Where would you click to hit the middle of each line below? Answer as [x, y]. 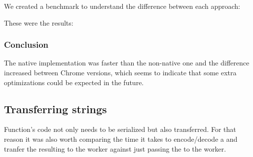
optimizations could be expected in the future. [74, 82]
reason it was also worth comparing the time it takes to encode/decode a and [121, 139]
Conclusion [26, 45]
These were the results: [39, 22]
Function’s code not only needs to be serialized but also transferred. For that [120, 129]
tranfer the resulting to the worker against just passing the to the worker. [115, 148]
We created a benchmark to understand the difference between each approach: [122, 6]
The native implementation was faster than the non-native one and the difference [127, 63]
